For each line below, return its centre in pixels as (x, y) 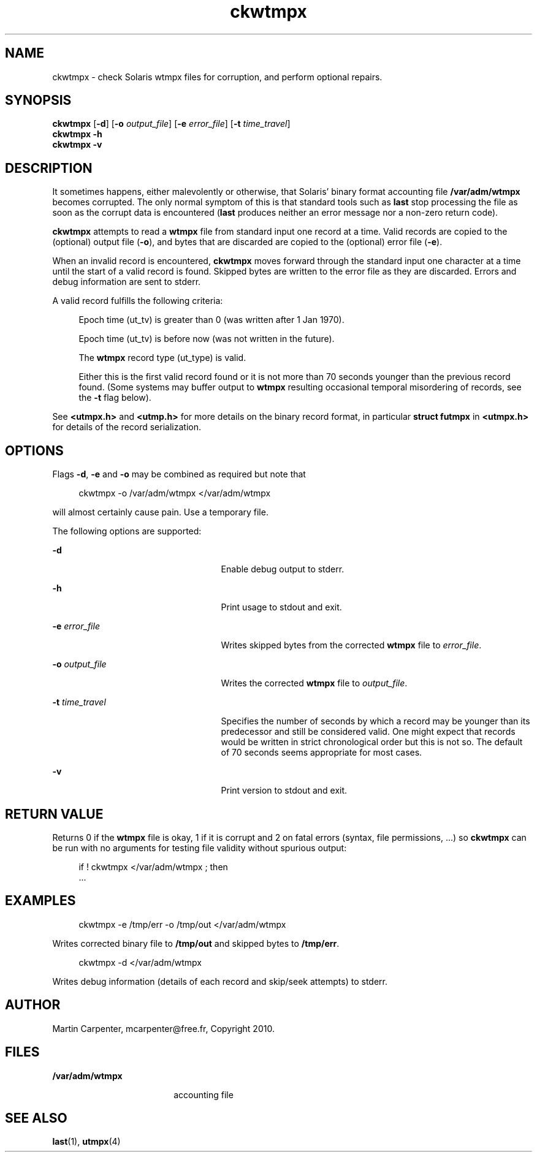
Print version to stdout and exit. (284, 791)
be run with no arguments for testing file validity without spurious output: (200, 848)
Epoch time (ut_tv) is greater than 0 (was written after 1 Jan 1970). (211, 320)
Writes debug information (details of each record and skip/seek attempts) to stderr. (220, 981)
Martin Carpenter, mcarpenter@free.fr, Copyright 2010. (163, 1028)
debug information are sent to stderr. (127, 282)
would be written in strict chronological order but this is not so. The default (372, 742)
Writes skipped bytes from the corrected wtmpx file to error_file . (351, 645)
